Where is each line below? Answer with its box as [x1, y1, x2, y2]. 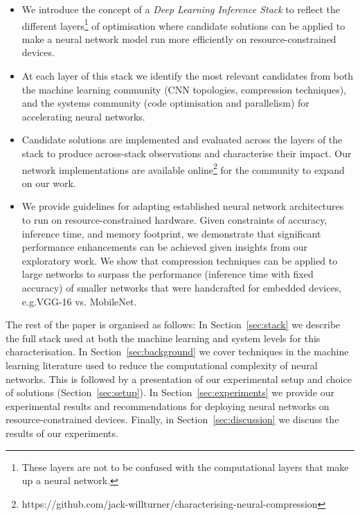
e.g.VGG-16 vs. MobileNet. [21, 294, 137, 308]
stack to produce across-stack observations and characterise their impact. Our [21, 146, 352, 160]
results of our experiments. [6, 425, 118, 440]
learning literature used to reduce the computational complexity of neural [6, 357, 318, 372]
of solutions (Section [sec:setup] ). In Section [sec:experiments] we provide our [6, 385, 335, 400]
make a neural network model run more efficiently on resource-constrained [21, 31, 336, 46]
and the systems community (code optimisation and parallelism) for [21, 96, 309, 110]
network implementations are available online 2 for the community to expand [21, 160, 345, 177]
